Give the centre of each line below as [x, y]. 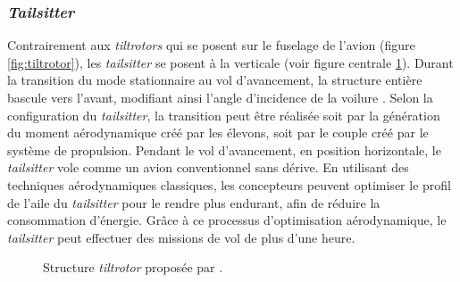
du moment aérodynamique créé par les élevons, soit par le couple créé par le [218, 133]
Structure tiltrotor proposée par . [133, 267]
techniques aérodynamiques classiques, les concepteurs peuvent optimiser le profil [229, 184]
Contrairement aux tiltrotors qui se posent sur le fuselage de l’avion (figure [211, 45]
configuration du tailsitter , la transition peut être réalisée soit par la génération [224, 115]
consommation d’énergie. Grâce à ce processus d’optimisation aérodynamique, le [227, 220]
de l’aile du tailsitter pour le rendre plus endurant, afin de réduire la [194, 202]
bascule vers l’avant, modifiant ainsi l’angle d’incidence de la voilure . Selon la [220, 97]
